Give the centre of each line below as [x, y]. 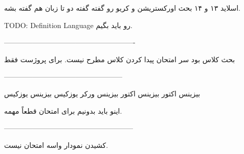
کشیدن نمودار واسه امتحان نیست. [56, 145]
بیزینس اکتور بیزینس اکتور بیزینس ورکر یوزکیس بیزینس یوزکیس [102, 93]
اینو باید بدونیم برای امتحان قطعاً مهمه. [63, 110]
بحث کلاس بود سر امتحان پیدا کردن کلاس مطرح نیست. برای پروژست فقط [120, 59]
